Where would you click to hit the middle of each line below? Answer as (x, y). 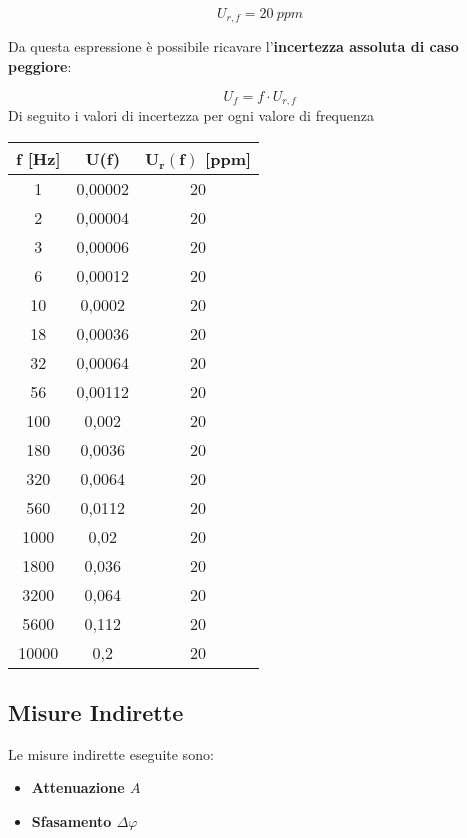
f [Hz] (38, 158)
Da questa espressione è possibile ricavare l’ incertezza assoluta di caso (233, 46)
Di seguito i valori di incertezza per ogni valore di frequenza (191, 115)
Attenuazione (78, 787)
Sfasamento (71, 821)
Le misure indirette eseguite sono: (111, 753)
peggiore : (40, 66)
